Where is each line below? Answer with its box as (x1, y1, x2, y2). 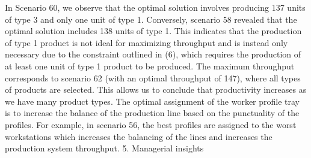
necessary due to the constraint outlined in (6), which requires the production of (5, 48, 301, 60)
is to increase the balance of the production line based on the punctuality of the (5, 107, 300, 119)
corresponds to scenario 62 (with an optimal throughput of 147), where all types (5, 71, 301, 84)
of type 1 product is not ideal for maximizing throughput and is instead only (5, 36, 288, 48)
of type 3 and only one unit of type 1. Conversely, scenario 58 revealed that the (5, 13, 297, 25)
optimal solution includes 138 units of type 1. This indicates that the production (5, 25, 302, 37)
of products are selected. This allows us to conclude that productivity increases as (5, 83, 307, 96)
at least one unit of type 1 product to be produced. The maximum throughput (5, 59, 295, 72)
